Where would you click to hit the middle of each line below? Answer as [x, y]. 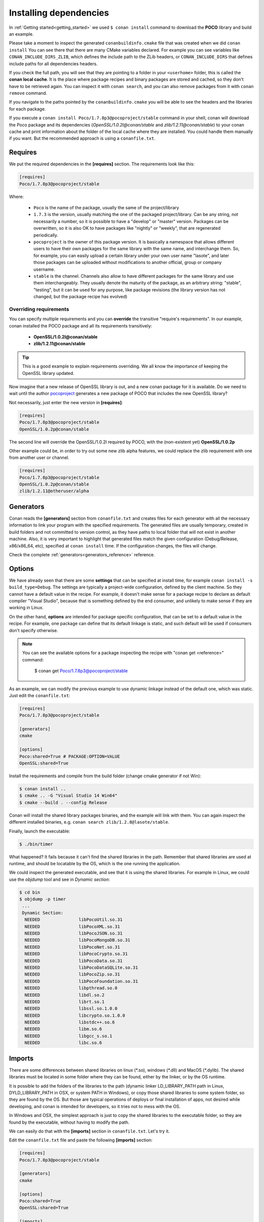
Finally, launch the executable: [40, 831]
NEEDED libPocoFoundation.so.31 [81, 981]
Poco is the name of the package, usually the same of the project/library [106, 208]
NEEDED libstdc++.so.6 [70, 1022]
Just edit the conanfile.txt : [40, 695]
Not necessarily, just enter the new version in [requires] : [66, 402]
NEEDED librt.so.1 [65, 1002]
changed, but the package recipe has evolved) [80, 297]
